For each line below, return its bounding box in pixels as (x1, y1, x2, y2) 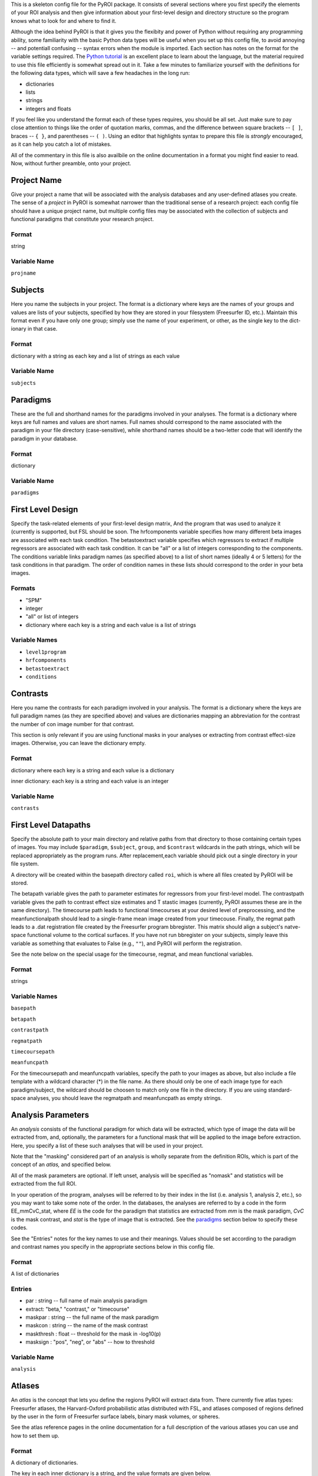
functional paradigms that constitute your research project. (11, 215, 154, 223)
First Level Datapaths (11, 819, 91, 830)
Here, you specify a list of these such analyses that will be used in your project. (11, 1142, 204, 1149)
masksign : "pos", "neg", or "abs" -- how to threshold (25, 1338, 155, 1346)
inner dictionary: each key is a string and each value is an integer (11, 777, 169, 785)
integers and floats (25, 105, 72, 112)
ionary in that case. (11, 325, 58, 332)
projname (11, 270, 37, 277)
